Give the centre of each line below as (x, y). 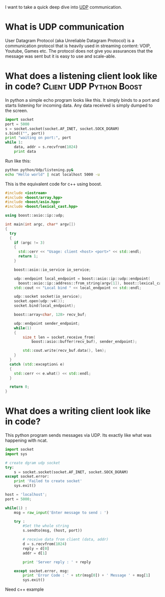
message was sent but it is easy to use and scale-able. (61, 56)
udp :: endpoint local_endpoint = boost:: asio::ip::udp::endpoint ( (82, 279)
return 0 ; (19, 387)
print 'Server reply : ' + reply (57, 562)
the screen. (17, 111)
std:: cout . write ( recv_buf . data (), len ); (65, 351)
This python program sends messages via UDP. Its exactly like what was (78, 435)
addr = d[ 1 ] (35, 553)
